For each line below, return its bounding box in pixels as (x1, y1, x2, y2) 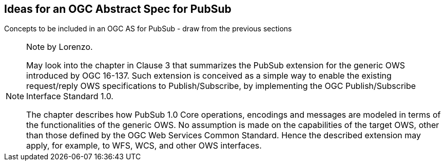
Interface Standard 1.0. (26, 91, 113, 102)
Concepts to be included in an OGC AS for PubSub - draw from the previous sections (4, 24, 292, 33)
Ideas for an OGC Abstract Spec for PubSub (4, 3, 231, 15)
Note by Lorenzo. (26, 42, 93, 52)
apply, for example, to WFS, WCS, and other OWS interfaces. (26, 140, 262, 151)
